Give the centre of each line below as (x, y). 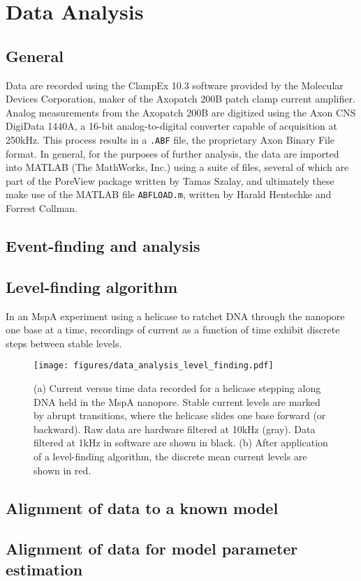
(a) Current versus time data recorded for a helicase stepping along (177, 388)
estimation (44, 569)
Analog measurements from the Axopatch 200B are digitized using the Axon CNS (181, 112)
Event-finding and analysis (103, 246)
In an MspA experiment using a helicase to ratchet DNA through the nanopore (175, 316)
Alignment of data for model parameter (152, 549)
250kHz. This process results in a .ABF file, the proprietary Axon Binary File (170, 139)
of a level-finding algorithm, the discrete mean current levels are (170, 456)
